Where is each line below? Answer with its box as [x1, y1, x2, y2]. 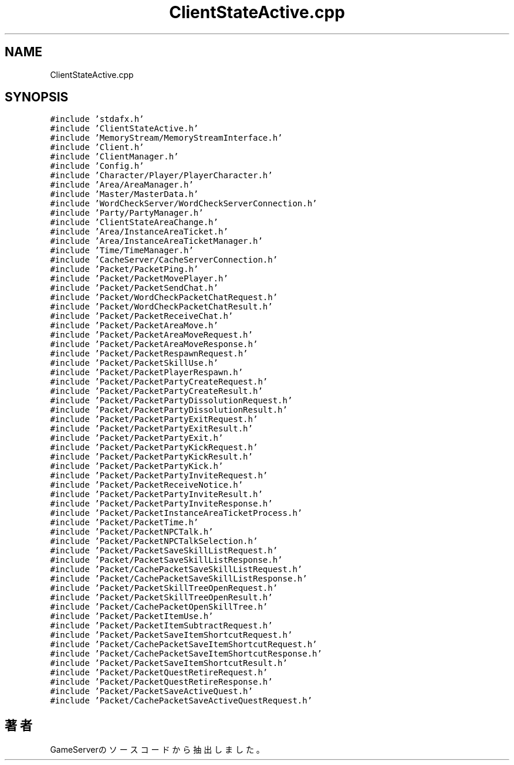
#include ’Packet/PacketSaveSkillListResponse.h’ [50, 555, 283, 565]
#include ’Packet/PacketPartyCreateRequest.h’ [50, 377, 268, 387]
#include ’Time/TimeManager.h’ [50, 246, 194, 256]
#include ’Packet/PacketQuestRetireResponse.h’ [50, 677, 273, 687]
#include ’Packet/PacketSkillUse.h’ [50, 358, 218, 368]
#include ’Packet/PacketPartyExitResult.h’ [50, 424, 253, 434]
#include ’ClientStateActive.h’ [50, 124, 199, 134]
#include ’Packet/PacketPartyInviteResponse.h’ [50, 499, 273, 509]
